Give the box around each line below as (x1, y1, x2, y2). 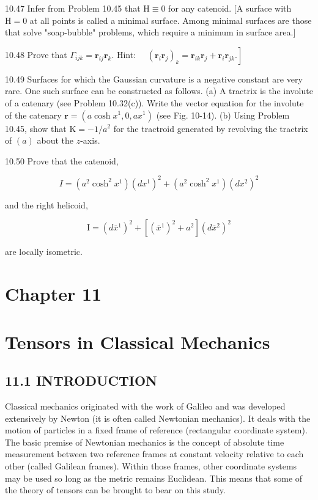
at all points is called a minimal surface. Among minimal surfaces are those (29, 13, 312, 26)
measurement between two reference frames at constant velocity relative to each (5, 447, 304, 460)
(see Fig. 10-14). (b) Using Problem (156, 108, 290, 121)
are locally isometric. (5, 245, 83, 258)
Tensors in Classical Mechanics (5, 329, 270, 354)
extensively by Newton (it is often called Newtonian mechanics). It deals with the (5, 411, 311, 424)
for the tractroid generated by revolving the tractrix (113, 122, 308, 134)
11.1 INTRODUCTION (5, 371, 157, 390)
